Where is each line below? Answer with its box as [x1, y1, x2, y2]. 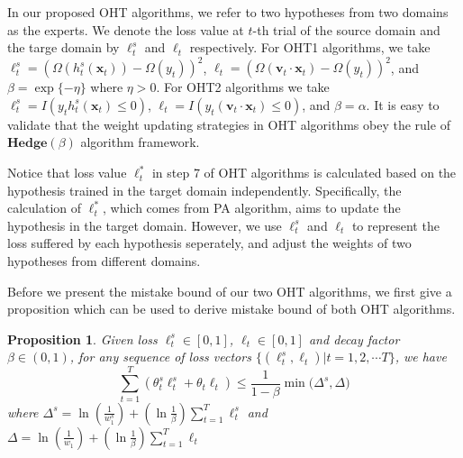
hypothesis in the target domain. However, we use [7, 215, 282, 234]
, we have [395, 347, 447, 366]
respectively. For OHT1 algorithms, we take [189, 38, 431, 57]
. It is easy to [366, 95, 440, 114]
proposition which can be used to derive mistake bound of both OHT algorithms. [7, 299, 456, 318]
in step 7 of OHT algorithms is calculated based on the [151, 163, 457, 182]
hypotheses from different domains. [7, 252, 201, 270]
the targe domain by [7, 38, 120, 57]
